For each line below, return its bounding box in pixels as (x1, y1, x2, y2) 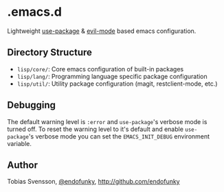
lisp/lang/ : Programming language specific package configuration (16, 72, 208, 80)
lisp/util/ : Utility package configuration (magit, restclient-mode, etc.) (16, 80, 218, 88)
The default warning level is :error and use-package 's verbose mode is (7, 117, 208, 125)
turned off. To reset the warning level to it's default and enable (7, 125, 184, 133)
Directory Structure (7, 47, 93, 58)
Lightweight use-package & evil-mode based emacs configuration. (7, 27, 197, 35)
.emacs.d (7, 4, 62, 20)
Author (7, 159, 38, 171)
